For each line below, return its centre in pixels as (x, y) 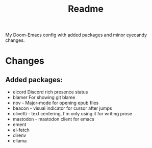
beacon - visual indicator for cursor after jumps (62, 108)
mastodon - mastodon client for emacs (54, 119)
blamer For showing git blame (44, 97)
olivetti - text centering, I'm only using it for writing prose (72, 114)
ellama (20, 141)
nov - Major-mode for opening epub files (56, 103)
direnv (19, 135)
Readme (86, 9)
